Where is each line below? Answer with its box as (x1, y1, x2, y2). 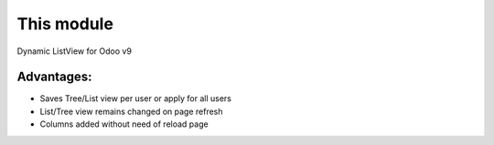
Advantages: (16, 69, 92, 85)
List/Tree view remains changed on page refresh (39, 106, 223, 117)
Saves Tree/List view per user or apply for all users (39, 93, 232, 104)
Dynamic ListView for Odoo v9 (16, 46, 133, 57)
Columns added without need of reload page (39, 119, 209, 129)
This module (16, 14, 114, 34)
